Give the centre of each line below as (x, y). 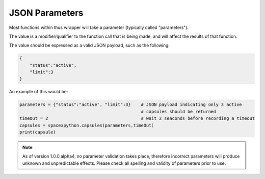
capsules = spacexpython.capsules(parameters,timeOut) (87, 125)
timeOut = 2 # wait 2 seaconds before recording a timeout (137, 118)
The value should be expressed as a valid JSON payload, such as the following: (90, 45)
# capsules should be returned (178, 111)
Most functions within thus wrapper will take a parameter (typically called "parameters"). (99, 27)
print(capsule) (38, 132)
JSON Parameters (46, 13)
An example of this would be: (39, 92)
